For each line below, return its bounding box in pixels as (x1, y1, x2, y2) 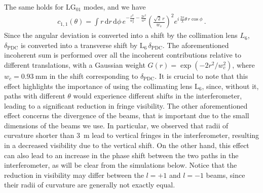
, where (232, 59, 255, 70)
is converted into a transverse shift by (20, 39, 138, 50)
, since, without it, (202, 80, 259, 91)
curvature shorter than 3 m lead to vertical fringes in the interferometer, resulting (4, 130, 259, 140)
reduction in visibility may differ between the (4, 169, 144, 180)
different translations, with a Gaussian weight (4, 59, 145, 70)
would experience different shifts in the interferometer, (73, 90, 242, 101)
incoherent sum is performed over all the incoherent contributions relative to (4, 50, 241, 60)
